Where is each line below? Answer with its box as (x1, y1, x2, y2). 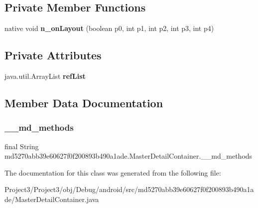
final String (4, 141, 39, 151)
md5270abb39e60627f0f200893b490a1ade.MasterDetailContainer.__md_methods (4, 151, 253, 161)
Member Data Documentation (4, 95, 163, 110)
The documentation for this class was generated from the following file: (4, 167, 221, 178)
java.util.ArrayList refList (4, 71, 86, 81)
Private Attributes (4, 47, 102, 63)
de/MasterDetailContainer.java (4, 194, 99, 204)
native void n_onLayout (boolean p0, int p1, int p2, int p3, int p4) (4, 23, 214, 33)
